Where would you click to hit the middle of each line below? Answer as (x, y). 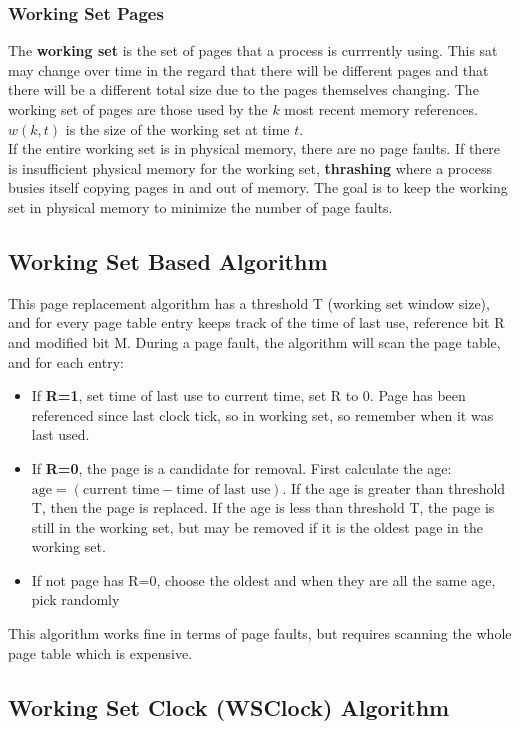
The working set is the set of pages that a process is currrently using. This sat (253, 50)
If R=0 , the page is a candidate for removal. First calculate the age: (241, 467)
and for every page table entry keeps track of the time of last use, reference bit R (256, 322)
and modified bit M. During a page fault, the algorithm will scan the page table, (254, 341)
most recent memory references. (381, 109)
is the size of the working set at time (177, 128)
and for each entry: (66, 361)
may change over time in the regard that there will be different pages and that (248, 69)
